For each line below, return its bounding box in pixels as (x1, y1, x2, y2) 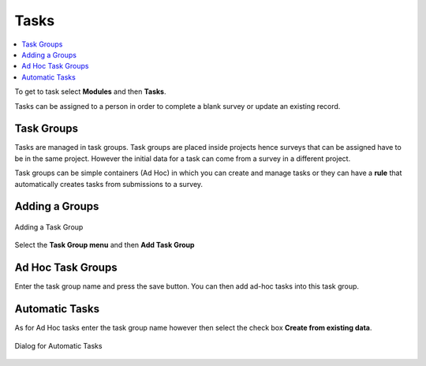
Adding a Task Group (14, 222, 84, 232)
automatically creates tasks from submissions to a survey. (14, 179, 204, 189)
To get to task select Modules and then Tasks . (14, 87, 166, 96)
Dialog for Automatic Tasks (14, 341, 103, 350)
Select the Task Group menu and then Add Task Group (14, 241, 195, 250)
